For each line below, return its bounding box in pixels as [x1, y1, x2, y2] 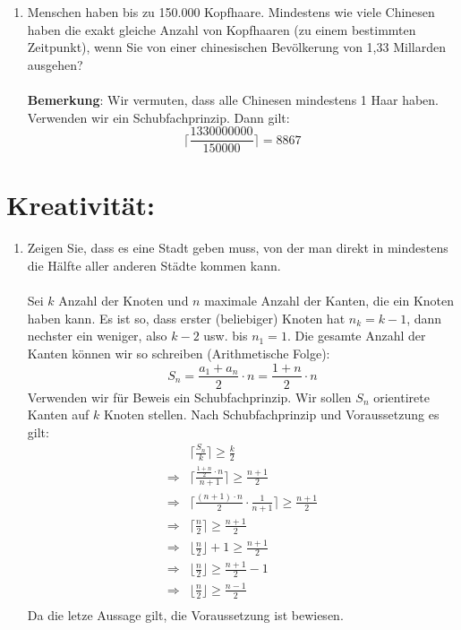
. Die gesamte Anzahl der [286, 326, 426, 345]
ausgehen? [27, 55, 83, 73]
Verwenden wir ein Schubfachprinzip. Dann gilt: [27, 108, 290, 126]
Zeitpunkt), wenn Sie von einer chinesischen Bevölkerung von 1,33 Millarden [27, 38, 446, 56]
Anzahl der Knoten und [58, 291, 189, 310]
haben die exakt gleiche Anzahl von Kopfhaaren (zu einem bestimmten [27, 20, 416, 39]
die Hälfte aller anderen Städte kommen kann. [27, 255, 281, 274]
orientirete [373, 387, 430, 406]
